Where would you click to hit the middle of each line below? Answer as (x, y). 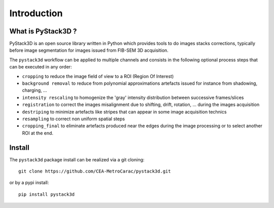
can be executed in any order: (41, 67)
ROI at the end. (38, 133)
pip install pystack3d (47, 194)
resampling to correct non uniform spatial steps (74, 119)
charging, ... (35, 90)
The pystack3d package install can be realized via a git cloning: (77, 159)
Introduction (36, 13)
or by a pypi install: (29, 183)
